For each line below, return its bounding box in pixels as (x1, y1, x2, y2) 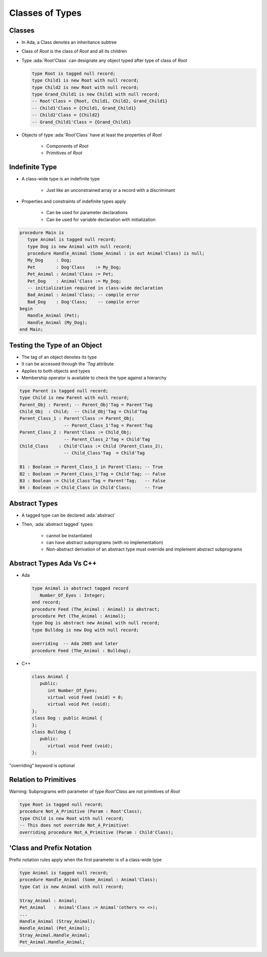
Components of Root (46, 143, 89, 149)
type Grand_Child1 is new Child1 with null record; (32, 91, 160, 97)
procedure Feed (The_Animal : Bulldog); (32, 648, 131, 653)
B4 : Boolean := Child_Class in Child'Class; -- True (19, 485, 163, 490)
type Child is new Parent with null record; (19, 395, 130, 400)
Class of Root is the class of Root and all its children (21, 48, 127, 54)
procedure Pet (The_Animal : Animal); (32, 613, 126, 619)
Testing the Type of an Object (9, 341, 102, 349)
